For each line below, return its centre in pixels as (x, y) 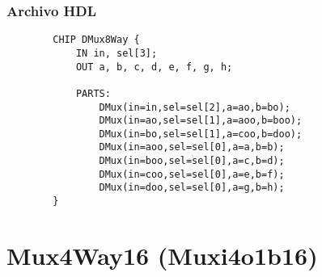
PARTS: (93, 93)
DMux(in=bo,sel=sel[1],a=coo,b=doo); (201, 134)
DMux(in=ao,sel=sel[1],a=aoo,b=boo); (201, 121)
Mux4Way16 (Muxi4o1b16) (162, 255)
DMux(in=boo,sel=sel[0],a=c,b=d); (192, 161)
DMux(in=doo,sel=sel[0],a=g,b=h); (192, 188)
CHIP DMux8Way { (96, 40)
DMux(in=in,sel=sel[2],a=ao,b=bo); (195, 107)
